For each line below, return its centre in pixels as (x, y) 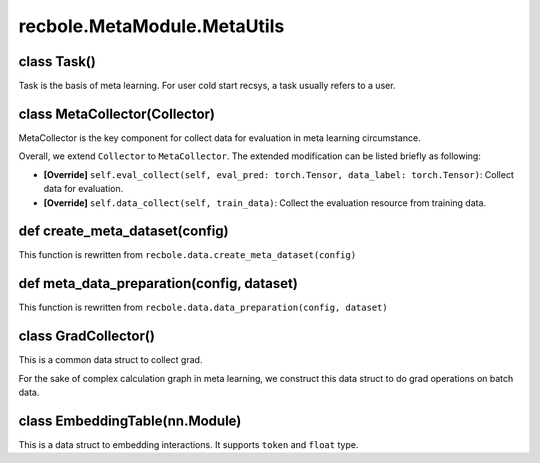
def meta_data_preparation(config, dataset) (158, 283)
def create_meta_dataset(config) (123, 231)
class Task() (57, 61)
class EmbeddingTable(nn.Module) (130, 420)
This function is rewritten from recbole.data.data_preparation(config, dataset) (203, 307)
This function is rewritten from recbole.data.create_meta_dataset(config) (187, 255)
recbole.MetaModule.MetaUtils (151, 26)
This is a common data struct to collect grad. (110, 360)
